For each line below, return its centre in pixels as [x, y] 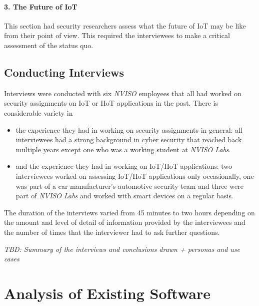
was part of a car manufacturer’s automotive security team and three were [129, 186]
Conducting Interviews [64, 72]
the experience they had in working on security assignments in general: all [129, 129]
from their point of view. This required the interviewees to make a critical [117, 35]
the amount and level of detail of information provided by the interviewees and [125, 222]
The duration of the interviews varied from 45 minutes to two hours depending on [129, 212]
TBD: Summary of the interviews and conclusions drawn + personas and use [122, 249]
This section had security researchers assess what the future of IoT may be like [125, 25]
